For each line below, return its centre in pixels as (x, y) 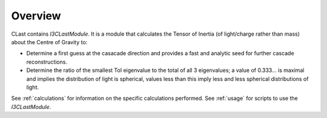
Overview (36, 16)
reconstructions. (47, 62)
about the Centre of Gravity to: (49, 42)
